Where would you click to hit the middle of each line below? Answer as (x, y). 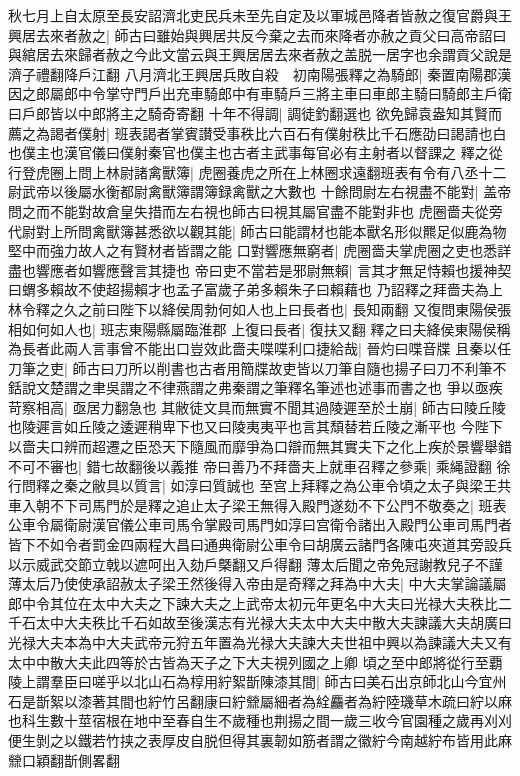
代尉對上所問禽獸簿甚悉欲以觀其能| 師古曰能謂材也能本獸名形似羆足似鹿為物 (257, 230)
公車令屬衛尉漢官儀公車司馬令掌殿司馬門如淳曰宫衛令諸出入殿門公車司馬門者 (260, 524)
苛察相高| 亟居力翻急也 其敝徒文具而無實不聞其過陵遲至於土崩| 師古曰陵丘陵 (257, 406)
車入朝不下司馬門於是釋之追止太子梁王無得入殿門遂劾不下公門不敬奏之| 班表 (257, 504)
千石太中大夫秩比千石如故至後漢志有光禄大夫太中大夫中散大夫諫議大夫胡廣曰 (260, 622)
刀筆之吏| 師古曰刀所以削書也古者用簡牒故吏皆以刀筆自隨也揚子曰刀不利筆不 (257, 367)
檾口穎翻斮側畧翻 (64, 759)
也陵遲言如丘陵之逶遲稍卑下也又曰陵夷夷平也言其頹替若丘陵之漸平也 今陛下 (255, 426)
